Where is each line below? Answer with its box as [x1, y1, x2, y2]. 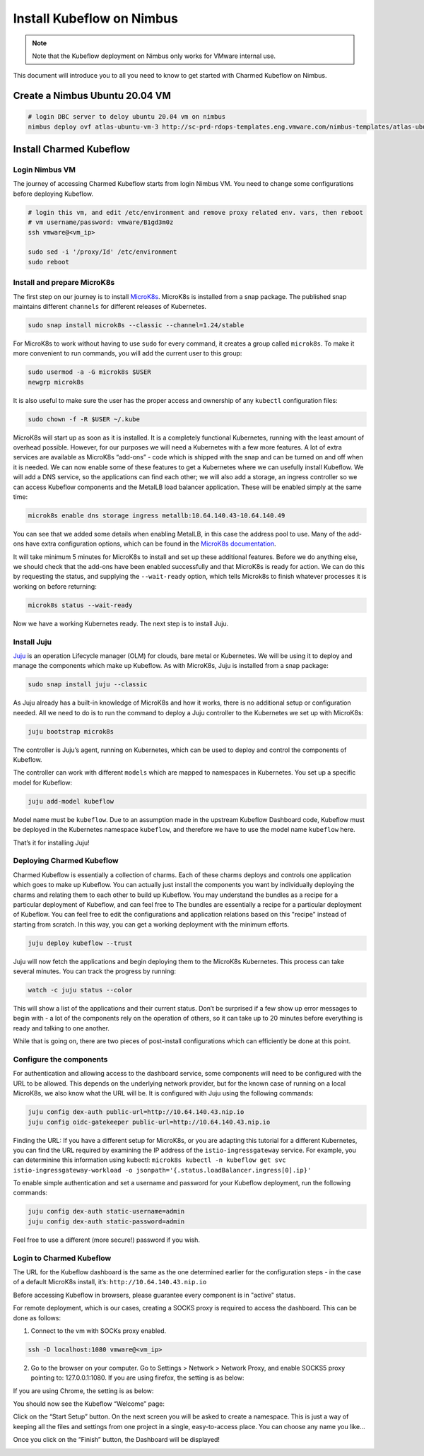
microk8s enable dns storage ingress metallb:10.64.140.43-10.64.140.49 [28, 511, 285, 519]
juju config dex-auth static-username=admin [28, 1207, 185, 1216]
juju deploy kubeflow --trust [28, 939, 133, 947]
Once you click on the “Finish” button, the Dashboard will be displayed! [13, 1436, 220, 1444]
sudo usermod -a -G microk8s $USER [28, 368, 151, 376]
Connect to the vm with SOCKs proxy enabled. [30, 1326, 167, 1335]
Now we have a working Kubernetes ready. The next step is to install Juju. [13, 619, 229, 628]
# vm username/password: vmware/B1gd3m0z [28, 218, 174, 226]
